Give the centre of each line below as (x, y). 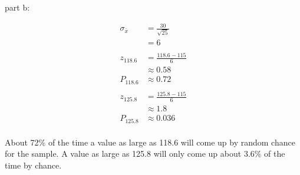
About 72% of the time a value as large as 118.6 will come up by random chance (150, 142)
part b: (17, 7)
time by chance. (33, 165)
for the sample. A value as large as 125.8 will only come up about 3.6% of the (145, 153)
